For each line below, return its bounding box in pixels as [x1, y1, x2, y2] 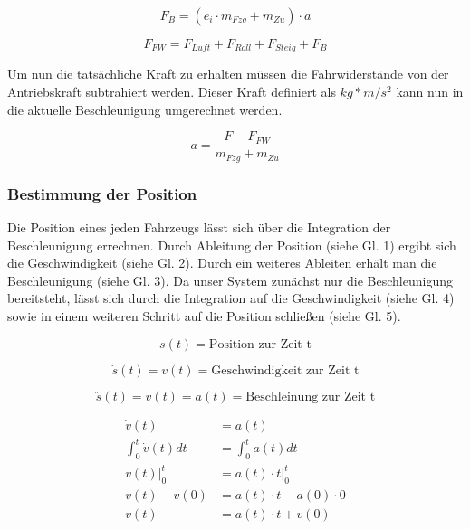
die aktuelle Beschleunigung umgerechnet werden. [7, 99, 283, 118]
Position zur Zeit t [208, 337, 312, 351]
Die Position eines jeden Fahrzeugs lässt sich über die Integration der [7, 217, 391, 236]
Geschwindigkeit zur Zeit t [211, 364, 360, 377]
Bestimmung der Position [7, 182, 197, 204]
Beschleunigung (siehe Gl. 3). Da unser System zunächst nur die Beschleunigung [7, 270, 453, 289]
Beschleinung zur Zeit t [245, 390, 376, 403]
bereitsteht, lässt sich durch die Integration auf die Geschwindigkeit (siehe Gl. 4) [7, 288, 455, 307]
